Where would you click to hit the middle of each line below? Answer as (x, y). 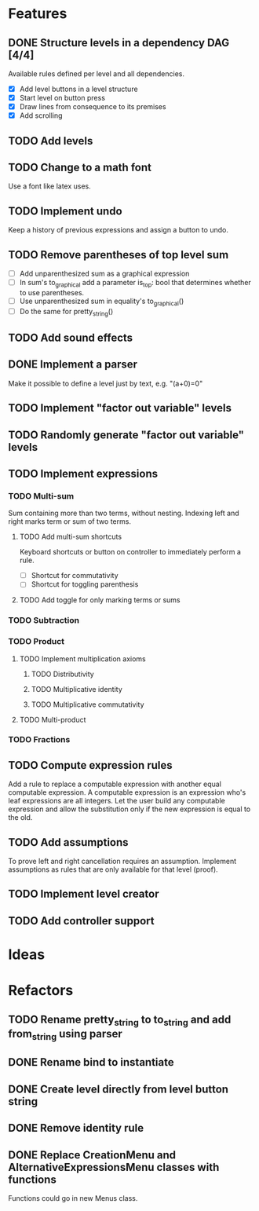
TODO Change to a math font (80, 168)
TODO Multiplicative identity (77, 689)
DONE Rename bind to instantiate (91, 1062)
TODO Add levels (51, 141)
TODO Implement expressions (83, 473)
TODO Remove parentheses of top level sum (119, 255)
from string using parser (66, 1035)
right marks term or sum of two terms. (70, 521)
